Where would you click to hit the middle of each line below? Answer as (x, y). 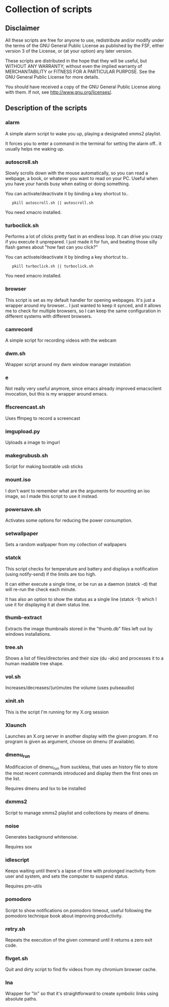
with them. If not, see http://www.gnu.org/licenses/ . (59, 92)
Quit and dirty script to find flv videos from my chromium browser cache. (81, 969)
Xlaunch (16, 725)
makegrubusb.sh (27, 455)
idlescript (17, 859)
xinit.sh (15, 701)
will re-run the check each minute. (41, 589)
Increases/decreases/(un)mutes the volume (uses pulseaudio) (70, 688)
